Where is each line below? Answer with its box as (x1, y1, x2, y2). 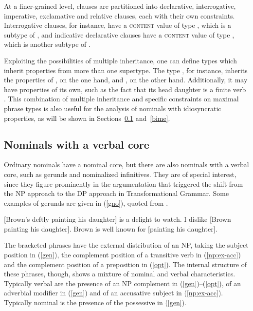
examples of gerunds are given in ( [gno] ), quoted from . (4, 197, 168, 208)
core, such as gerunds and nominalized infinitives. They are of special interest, (4, 169, 236, 179)
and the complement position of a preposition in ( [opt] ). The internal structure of (4, 259, 247, 269)
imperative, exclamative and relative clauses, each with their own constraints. (4, 10, 235, 20)
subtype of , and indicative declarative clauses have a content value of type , (4, 29, 235, 39)
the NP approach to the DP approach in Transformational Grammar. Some (4, 188, 229, 198)
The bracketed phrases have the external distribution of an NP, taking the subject (4, 240, 249, 250)
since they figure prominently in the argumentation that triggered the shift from (4, 178, 243, 189)
